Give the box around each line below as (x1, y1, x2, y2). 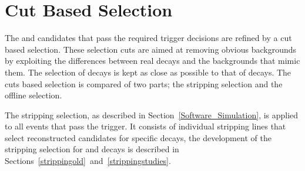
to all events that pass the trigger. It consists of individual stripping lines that (5, 120, 286, 132)
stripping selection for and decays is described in (5, 143, 179, 155)
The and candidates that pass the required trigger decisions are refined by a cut (5, 32, 292, 44)
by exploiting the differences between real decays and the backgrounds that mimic (5, 54, 300, 67)
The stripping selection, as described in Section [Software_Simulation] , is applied (5, 108, 299, 121)
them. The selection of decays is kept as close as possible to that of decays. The (5, 66, 291, 78)
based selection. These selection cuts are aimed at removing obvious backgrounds (5, 43, 297, 55)
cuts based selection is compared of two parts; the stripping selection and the (5, 77, 283, 90)
